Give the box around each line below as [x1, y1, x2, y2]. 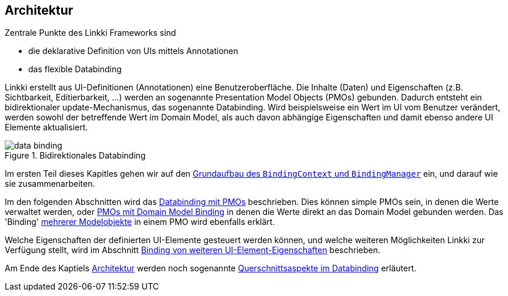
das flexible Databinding [28, 64, 122, 75]
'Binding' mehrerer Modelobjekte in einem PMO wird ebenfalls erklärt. [5, 217, 275, 227]
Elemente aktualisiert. [5, 122, 88, 133]
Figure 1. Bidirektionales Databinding [5, 150, 146, 161]
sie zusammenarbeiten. [5, 179, 95, 189]
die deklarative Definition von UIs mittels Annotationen [28, 46, 239, 56]
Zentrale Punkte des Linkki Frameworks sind [5, 28, 176, 38]
